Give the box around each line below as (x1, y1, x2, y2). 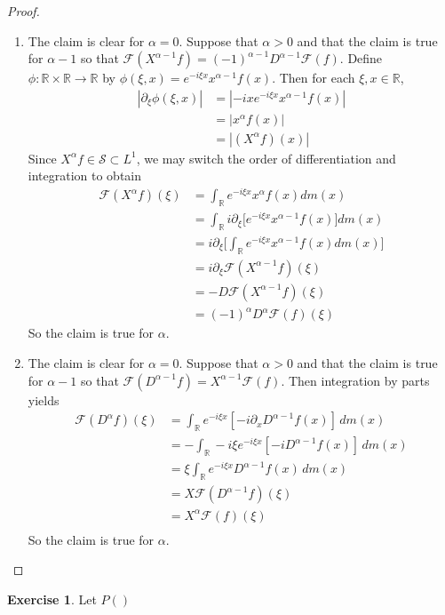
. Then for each (272, 68, 355, 87)
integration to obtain (28, 166, 142, 185)
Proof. (7, 2, 40, 20)
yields (28, 390, 60, 409)
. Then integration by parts (281, 371, 430, 389)
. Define (339, 49, 383, 68)
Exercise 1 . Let (7, 589, 97, 608)
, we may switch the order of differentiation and (136, 148, 396, 167)
